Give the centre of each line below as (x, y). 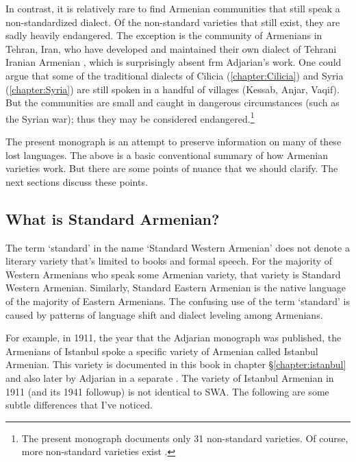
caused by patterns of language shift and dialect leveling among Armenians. (164, 314)
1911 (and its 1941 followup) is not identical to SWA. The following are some (167, 391)
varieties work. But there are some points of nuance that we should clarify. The (172, 168)
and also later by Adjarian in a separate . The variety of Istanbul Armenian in (170, 377)
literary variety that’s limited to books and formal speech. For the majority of (169, 261)
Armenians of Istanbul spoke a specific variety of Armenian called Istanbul (162, 351)
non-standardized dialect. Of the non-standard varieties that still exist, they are (173, 22)
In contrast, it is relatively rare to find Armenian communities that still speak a (173, 8)
